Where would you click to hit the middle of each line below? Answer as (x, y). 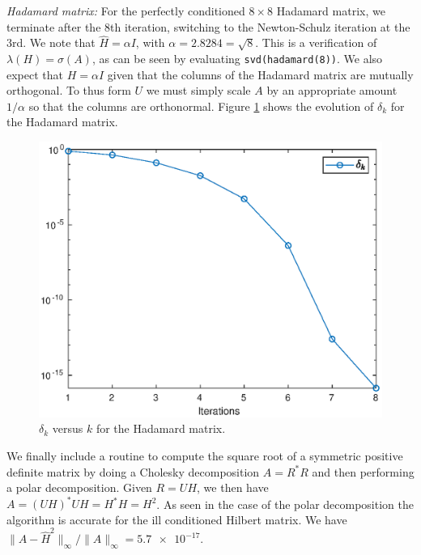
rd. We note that (54, 42)
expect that (35, 74)
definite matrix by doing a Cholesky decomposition (133, 471)
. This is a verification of (316, 42)
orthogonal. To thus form (69, 90)
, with (150, 42)
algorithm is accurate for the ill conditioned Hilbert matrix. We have (177, 519)
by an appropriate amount (332, 90)
